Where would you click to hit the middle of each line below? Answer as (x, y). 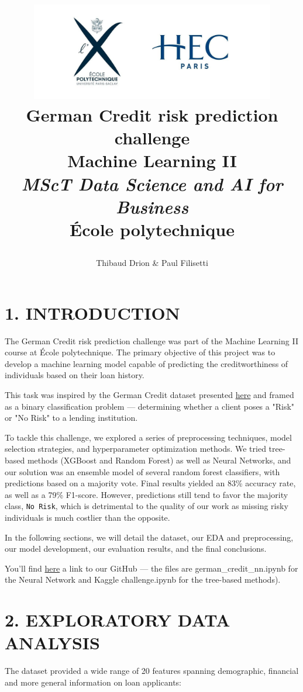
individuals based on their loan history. (75, 375)
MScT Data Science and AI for (152, 184)
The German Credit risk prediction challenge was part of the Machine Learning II (151, 340)
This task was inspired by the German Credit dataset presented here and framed (149, 395)
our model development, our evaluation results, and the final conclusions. (136, 549)
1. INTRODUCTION (92, 312)
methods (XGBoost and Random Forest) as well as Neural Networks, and (159, 460)
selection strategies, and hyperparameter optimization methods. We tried (135, 449)
